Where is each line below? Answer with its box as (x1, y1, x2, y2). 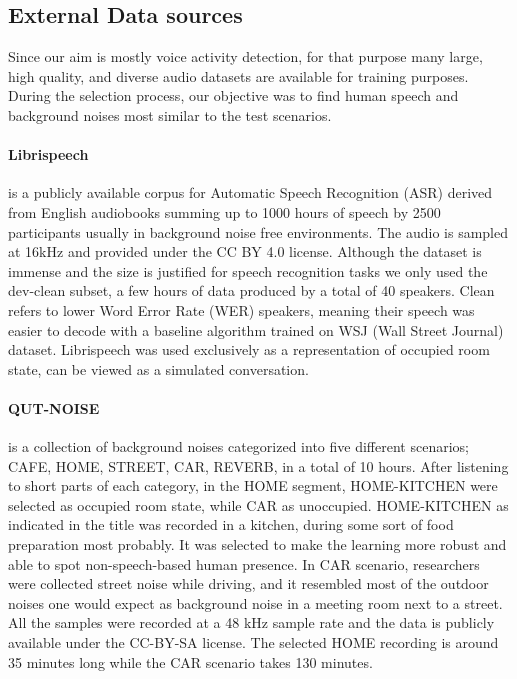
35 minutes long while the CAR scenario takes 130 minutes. (8, 651, 373, 672)
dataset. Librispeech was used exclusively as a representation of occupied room (8, 339, 490, 360)
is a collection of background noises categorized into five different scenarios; (8, 436, 469, 457)
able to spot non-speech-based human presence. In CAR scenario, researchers (8, 553, 480, 574)
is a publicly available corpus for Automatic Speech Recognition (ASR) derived (8, 182, 493, 203)
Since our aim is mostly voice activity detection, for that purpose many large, (8, 46, 483, 67)
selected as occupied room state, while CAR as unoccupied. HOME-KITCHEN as (8, 494, 509, 515)
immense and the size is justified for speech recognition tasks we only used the (8, 260, 488, 281)
